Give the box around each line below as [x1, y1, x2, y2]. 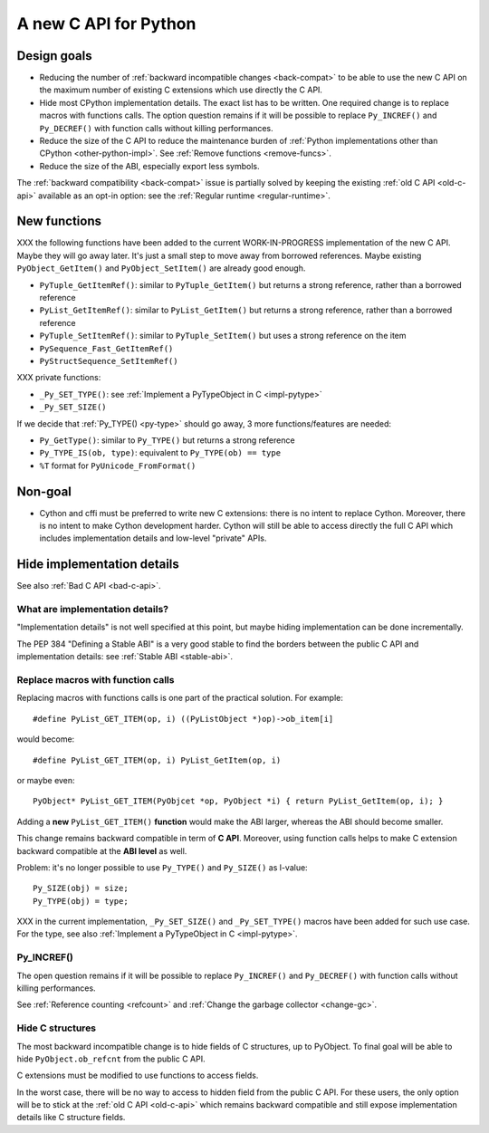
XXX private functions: [16, 372, 101, 383]
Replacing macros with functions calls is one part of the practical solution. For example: [16, 693, 343, 704]
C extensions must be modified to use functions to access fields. [16, 1070, 259, 1081]
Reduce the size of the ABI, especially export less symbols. [39, 160, 260, 171]
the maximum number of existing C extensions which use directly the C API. [39, 84, 323, 95]
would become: [16, 734, 75, 744]
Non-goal [16, 484, 72, 499]
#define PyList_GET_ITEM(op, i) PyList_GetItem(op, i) [33, 754, 282, 765]
